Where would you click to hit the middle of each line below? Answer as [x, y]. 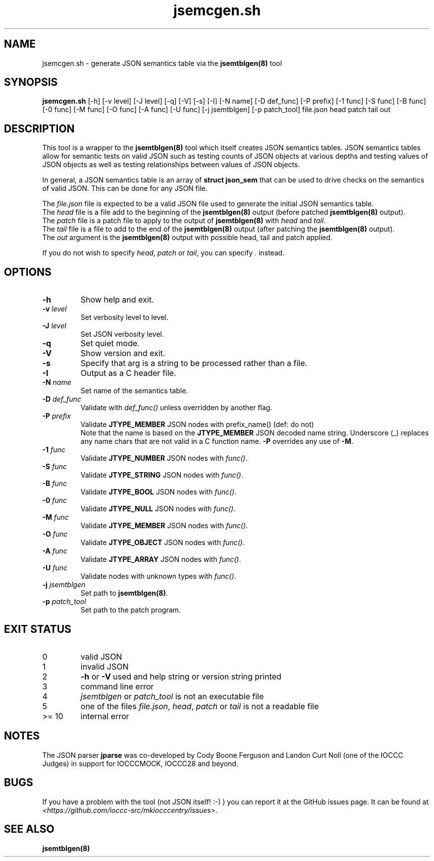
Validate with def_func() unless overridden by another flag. [176, 408]
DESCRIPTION [39, 128]
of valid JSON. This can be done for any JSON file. [125, 188]
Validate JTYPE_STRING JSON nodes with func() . [162, 475]
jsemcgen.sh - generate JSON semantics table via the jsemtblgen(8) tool [162, 63]
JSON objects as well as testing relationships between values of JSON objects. [171, 165]
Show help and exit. [117, 300]
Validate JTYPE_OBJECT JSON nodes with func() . [163, 543]
